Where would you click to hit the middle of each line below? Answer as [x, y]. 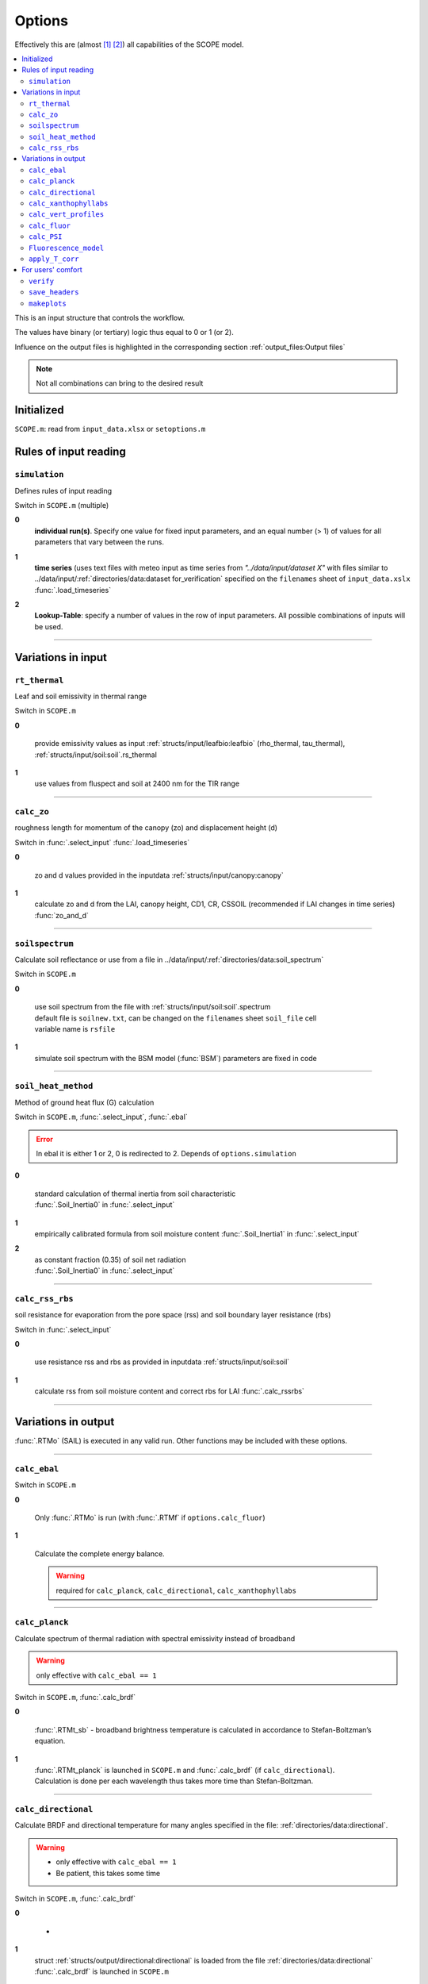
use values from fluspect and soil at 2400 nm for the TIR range [137, 784]
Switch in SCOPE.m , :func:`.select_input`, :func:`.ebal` [101, 1117]
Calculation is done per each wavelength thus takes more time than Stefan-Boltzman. [174, 1781]
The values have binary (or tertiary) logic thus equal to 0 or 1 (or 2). [124, 333]
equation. [50, 1741]
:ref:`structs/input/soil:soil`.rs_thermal [96, 755]
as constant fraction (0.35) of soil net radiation [110, 1259]
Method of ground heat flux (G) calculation [84, 1102]
